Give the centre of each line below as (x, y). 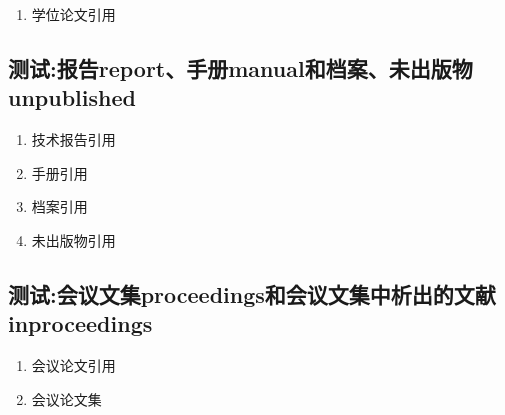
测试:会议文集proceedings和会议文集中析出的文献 (252, 293)
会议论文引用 (73, 365)
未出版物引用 (73, 239)
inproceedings (80, 323)
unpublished (72, 97)
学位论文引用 (73, 14)
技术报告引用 (73, 139)
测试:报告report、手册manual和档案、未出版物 (240, 67)
